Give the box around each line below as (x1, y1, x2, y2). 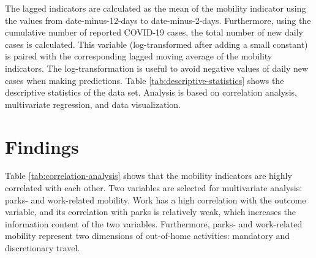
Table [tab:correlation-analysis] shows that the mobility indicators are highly (5, 169, 292, 182)
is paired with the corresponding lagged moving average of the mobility (5, 50, 273, 63)
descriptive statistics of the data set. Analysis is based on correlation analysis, (5, 86, 297, 99)
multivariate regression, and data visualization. (5, 97, 181, 110)
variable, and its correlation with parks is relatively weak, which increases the (5, 205, 296, 218)
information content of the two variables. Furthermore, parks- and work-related (5, 217, 303, 230)
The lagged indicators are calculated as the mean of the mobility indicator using (5, 2, 306, 14)
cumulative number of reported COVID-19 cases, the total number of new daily (5, 26, 303, 39)
